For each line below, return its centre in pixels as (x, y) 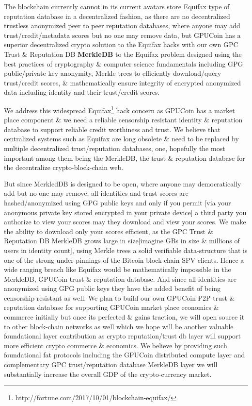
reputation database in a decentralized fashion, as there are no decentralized (117, 16)
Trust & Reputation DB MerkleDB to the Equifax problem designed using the (123, 54)
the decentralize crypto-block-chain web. (64, 167)
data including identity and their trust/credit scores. (82, 92)
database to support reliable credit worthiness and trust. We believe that (112, 129)
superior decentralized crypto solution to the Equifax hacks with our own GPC (121, 44)
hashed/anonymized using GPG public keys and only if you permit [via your (118, 202)
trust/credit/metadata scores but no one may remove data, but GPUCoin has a (122, 35)
